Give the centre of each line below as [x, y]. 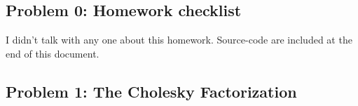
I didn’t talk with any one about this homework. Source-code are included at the [179, 40]
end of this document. [53, 53]
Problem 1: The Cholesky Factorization [151, 91]
